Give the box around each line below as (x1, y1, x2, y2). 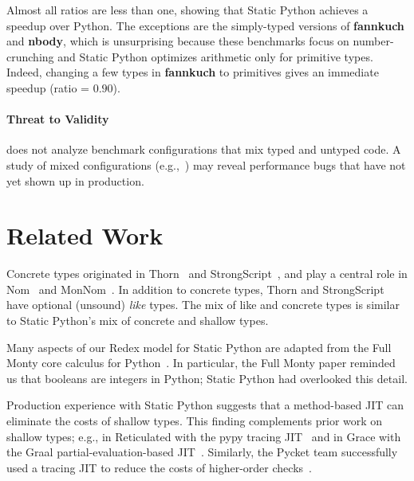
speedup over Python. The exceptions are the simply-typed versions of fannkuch (6, 17, 404, 33)
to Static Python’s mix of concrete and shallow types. (6, 312, 269, 329)
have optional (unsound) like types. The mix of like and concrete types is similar (6, 296, 400, 313)
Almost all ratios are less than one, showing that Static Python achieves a (6, 2, 369, 18)
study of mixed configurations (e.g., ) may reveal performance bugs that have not (6, 156, 406, 173)
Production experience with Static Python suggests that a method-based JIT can (6, 397, 404, 413)
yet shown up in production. (6, 172, 144, 189)
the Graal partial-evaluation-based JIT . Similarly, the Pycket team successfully (6, 444, 398, 460)
